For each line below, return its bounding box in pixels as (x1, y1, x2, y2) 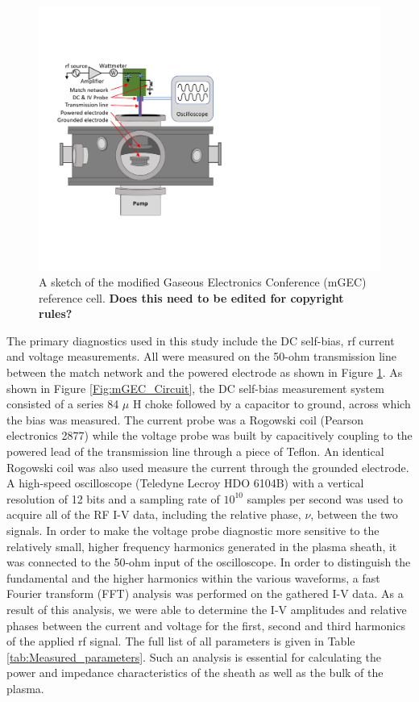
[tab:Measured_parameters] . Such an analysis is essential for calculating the (6, 648, 382, 665)
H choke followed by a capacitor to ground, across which (132, 395, 411, 412)
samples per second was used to (247, 490, 403, 507)
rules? (39, 305, 73, 322)
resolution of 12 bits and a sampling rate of (6, 490, 220, 507)
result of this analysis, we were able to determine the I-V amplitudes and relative (6, 600, 407, 617)
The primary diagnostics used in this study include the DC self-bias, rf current (6, 332, 395, 349)
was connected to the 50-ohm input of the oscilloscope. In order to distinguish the (6, 554, 411, 570)
